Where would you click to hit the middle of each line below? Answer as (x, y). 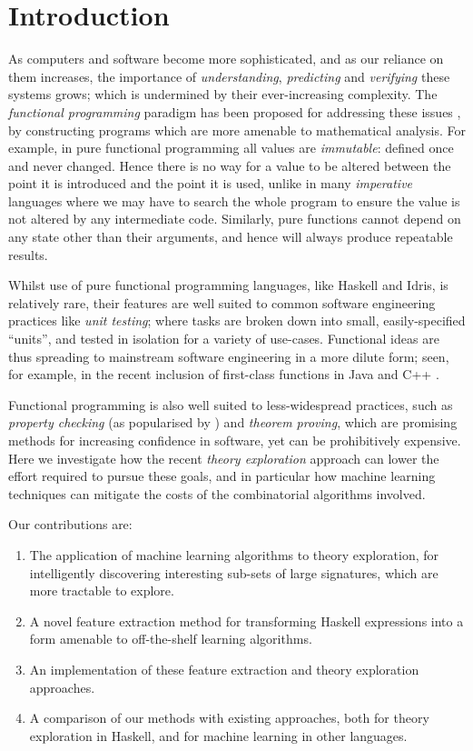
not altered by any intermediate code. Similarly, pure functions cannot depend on (235, 219)
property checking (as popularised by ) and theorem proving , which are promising (233, 422)
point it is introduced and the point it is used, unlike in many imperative (211, 183)
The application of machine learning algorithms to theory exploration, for (234, 554)
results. (28, 254)
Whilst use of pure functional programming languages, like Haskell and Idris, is (228, 285)
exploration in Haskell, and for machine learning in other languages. (218, 735)
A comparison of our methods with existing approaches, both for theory (229, 718)
